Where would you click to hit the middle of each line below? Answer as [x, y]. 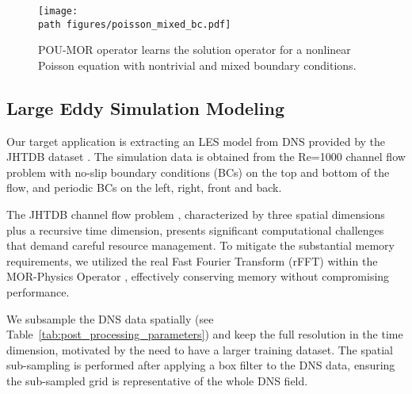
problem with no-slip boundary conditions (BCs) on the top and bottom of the [198, 172]
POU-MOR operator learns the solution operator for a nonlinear [195, 50]
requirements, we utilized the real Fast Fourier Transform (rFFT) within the [192, 260]
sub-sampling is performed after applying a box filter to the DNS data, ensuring [201, 365]
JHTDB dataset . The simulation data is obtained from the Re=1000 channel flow [206, 157]
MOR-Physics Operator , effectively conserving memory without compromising [198, 276]
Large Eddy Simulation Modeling [146, 107]
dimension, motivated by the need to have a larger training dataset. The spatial [200, 349]
